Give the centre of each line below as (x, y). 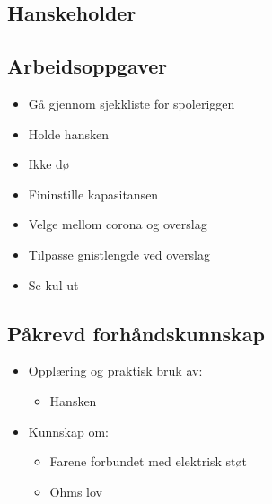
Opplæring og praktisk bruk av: (115, 371)
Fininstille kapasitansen (93, 194)
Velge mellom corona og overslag (118, 224)
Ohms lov (76, 491)
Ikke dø (48, 164)
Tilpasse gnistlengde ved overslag (119, 254)
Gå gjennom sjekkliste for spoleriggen (132, 103)
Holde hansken (68, 133)
